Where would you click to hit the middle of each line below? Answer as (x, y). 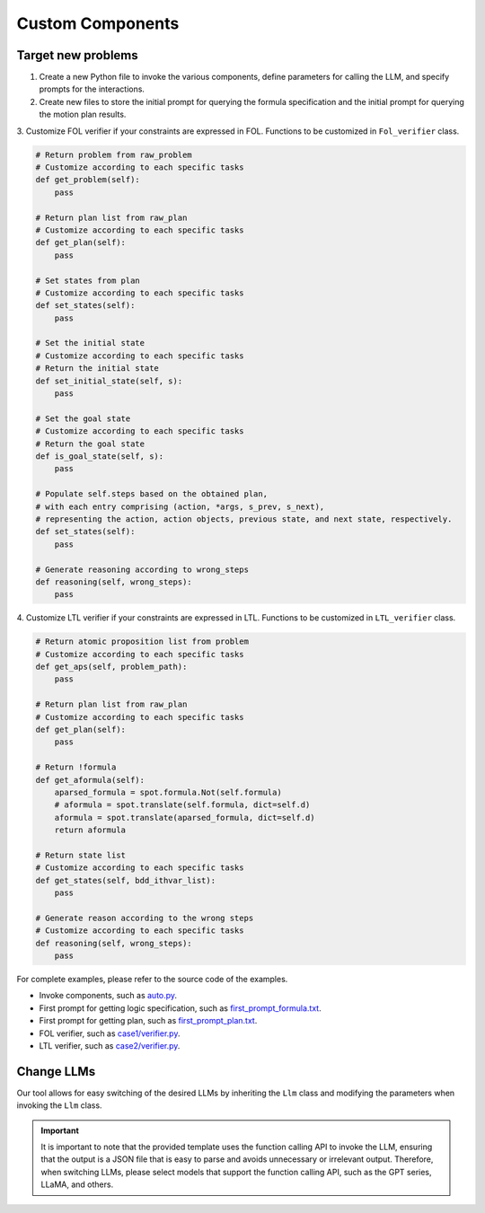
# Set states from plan (88, 280)
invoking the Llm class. (59, 1105)
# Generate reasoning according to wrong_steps (142, 569)
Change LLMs (56, 1072)
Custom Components (98, 23)
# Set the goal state (83, 418)
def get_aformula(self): (90, 780)
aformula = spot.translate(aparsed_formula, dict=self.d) (185, 817)
